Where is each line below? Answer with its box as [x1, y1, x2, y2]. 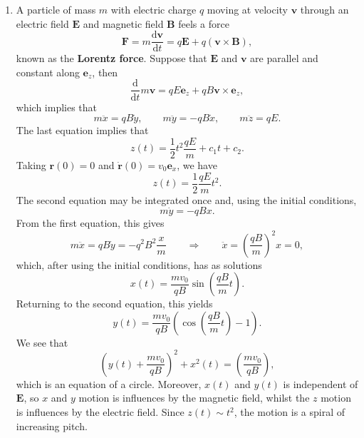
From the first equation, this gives [16, 215, 165, 230]
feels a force [178, 16, 229, 31]
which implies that [16, 99, 98, 114]
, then [92, 64, 118, 79]
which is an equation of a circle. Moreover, [16, 376, 202, 391]
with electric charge [110, 2, 197, 16]
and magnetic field [83, 16, 164, 31]
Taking [16, 157, 46, 172]
